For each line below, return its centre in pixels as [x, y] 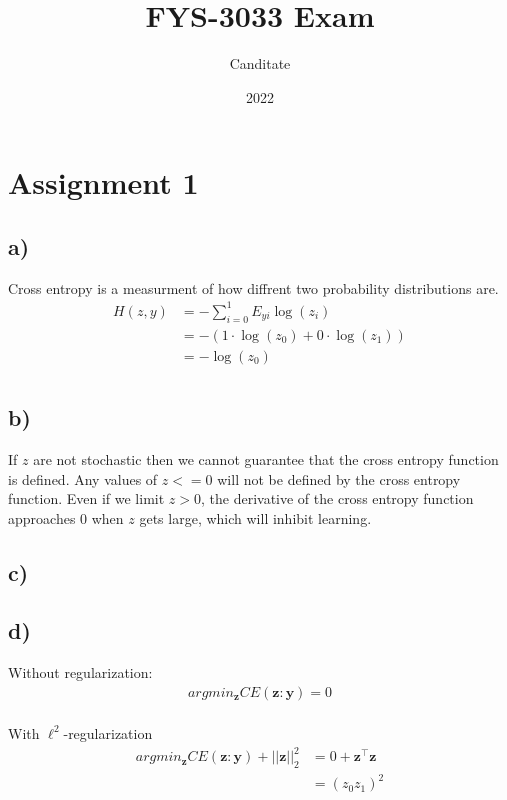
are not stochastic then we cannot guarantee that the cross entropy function [266, 458]
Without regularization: [80, 672]
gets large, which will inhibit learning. [255, 517]
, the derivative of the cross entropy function [337, 498]
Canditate [260, 63]
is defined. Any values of [83, 478]
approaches [42, 517]
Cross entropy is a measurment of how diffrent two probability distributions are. [253, 287]
